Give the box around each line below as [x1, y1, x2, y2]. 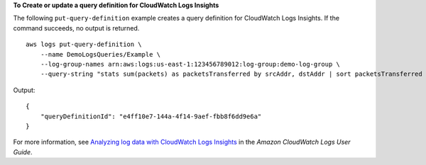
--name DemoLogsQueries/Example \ [40, 50, 161, 58]
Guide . [13, 147, 33, 156]
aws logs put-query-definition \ [26, 40, 142, 49]
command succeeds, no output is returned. [13, 23, 140, 32]
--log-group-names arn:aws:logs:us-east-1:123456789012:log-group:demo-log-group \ [40, 60, 341, 68]
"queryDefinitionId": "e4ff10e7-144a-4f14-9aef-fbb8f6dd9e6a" [40, 112, 262, 120]
